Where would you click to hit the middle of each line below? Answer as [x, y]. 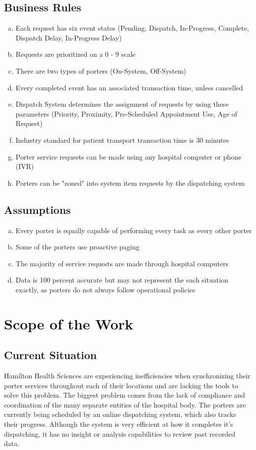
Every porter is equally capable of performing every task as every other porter [134, 230]
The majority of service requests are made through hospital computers [122, 263]
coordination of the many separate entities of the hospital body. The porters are [125, 404]
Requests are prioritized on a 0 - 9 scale [75, 54]
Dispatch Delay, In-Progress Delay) [69, 37]
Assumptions [37, 209]
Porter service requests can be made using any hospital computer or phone [128, 156]
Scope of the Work [69, 323]
